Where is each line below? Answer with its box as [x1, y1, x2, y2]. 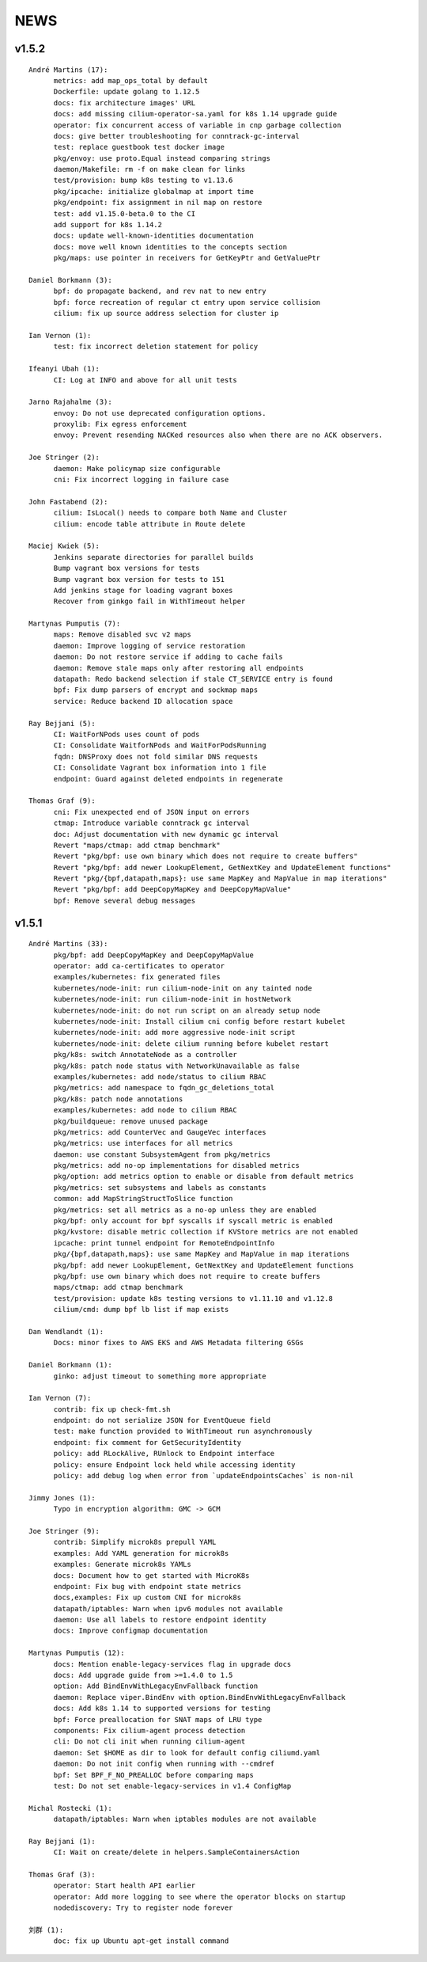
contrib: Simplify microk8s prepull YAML [53, 1538, 217, 1547]
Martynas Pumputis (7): [28, 619, 121, 629]
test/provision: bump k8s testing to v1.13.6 [53, 176, 233, 185]
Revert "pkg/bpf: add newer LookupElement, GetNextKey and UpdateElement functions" [53, 863, 391, 872]
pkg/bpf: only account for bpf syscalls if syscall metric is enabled [53, 1216, 334, 1226]
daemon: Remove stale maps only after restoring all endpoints [53, 664, 304, 672]
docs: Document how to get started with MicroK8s [53, 1571, 250, 1580]
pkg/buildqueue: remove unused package [53, 1116, 209, 1126]
